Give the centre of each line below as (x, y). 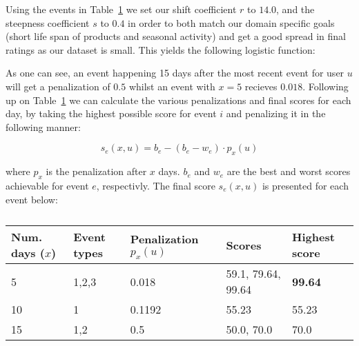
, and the (295, 9)
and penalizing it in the (276, 113)
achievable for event (47, 185)
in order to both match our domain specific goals (231, 22)
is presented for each (305, 185)
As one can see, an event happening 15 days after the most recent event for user (175, 73)
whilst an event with (172, 86)
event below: (32, 199)
